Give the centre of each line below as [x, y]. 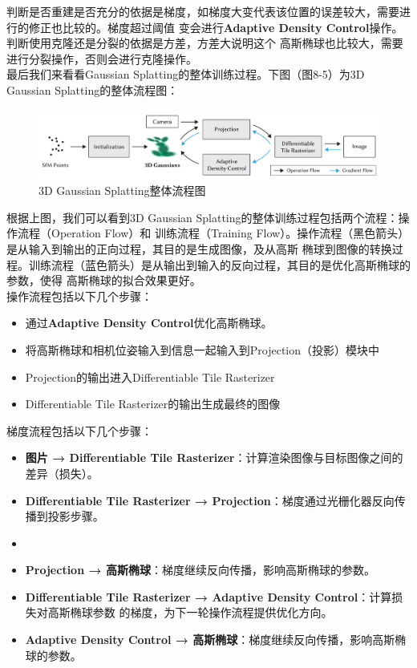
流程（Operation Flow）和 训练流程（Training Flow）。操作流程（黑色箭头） [213, 233]
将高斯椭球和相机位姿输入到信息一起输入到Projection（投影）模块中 [202, 349]
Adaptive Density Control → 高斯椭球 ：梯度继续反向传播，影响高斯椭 [216, 640]
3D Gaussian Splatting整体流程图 [122, 190]
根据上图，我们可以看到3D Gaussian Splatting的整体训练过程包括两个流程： [202, 217]
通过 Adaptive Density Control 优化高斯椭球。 [149, 323]
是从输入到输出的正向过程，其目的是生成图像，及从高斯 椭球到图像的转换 [199, 248]
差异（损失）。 [62, 473]
